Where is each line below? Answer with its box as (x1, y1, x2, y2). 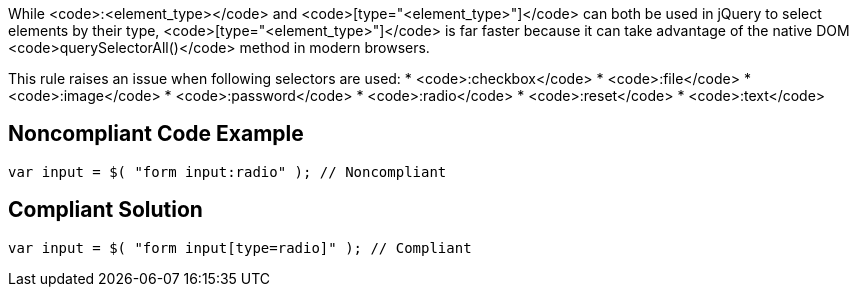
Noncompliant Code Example (8, 121, 304, 147)
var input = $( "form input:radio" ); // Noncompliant (8, 163, 447, 180)
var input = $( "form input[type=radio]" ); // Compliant (8, 239, 472, 256)
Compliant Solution (8, 197, 203, 223)
